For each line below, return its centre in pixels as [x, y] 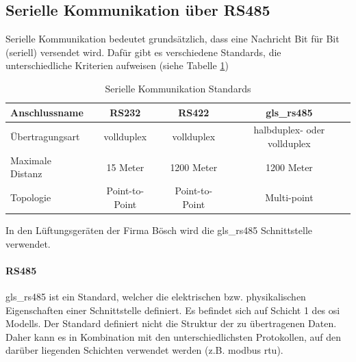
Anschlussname [47, 112]
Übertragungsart [45, 137]
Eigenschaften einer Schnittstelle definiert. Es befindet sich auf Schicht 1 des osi [173, 310]
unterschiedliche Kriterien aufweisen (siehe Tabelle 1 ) [117, 65]
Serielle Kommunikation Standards [178, 88]
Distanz [26, 173]
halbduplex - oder [289, 130]
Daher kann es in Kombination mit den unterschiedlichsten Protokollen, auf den [173, 336]
